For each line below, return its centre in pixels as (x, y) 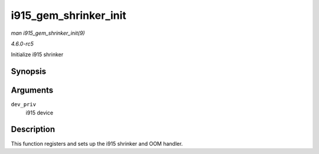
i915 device (39, 113)
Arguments (32, 91)
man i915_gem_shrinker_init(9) (48, 33)
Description (33, 130)
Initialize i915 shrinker (37, 55)
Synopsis (29, 72)
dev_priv (24, 104)
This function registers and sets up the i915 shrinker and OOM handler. (97, 143)
